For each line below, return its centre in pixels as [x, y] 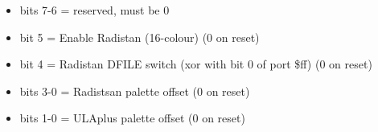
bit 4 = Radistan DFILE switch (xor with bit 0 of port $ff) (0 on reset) [196, 64]
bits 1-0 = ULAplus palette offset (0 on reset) [132, 118]
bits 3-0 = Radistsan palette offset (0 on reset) [135, 91]
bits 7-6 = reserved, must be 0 [94, 10]
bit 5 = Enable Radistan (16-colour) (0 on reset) [140, 37]
